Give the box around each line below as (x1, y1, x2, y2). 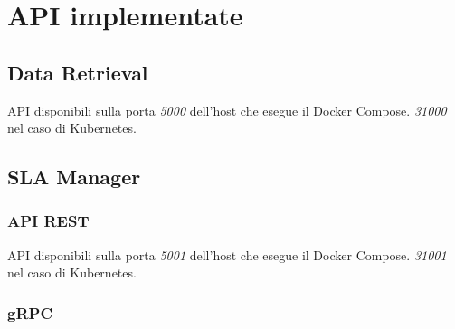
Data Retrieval (7, 58, 148, 86)
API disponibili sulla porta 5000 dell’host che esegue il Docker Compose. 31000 (7, 100, 447, 119)
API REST (7, 210, 90, 232)
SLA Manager (7, 163, 141, 191)
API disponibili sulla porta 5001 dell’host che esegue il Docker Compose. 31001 (7, 245, 447, 264)
